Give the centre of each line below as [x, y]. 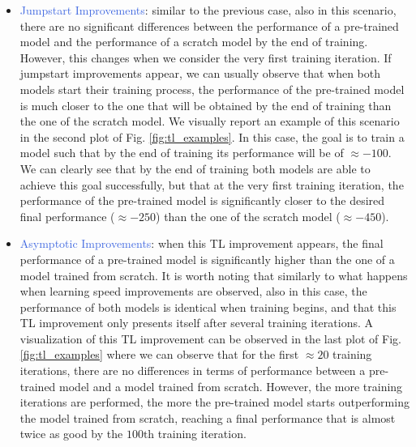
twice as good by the [71, 434]
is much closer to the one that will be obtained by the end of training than [206, 105]
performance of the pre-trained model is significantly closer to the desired [202, 200]
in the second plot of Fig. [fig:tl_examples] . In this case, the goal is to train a [212, 136]
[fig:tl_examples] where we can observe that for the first [159, 354]
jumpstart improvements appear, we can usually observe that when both [200, 73]
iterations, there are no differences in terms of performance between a [193, 370]
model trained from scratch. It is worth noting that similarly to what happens [214, 275]
